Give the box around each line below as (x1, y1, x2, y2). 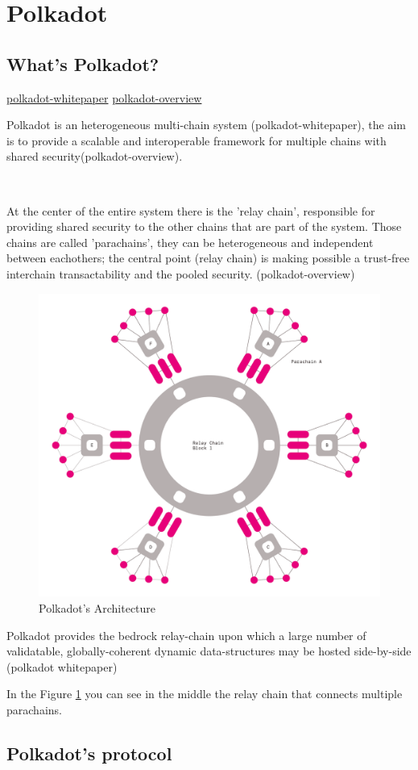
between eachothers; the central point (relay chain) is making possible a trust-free (6, 249, 410, 266)
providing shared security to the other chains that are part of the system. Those (6, 218, 402, 235)
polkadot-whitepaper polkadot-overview (6, 89, 202, 106)
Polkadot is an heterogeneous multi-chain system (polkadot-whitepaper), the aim (6, 116, 407, 133)
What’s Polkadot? (6, 51, 159, 76)
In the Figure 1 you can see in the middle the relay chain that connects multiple (6, 685, 403, 702)
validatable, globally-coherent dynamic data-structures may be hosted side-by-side (6, 642, 412, 659)
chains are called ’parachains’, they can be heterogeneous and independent (6, 233, 374, 250)
